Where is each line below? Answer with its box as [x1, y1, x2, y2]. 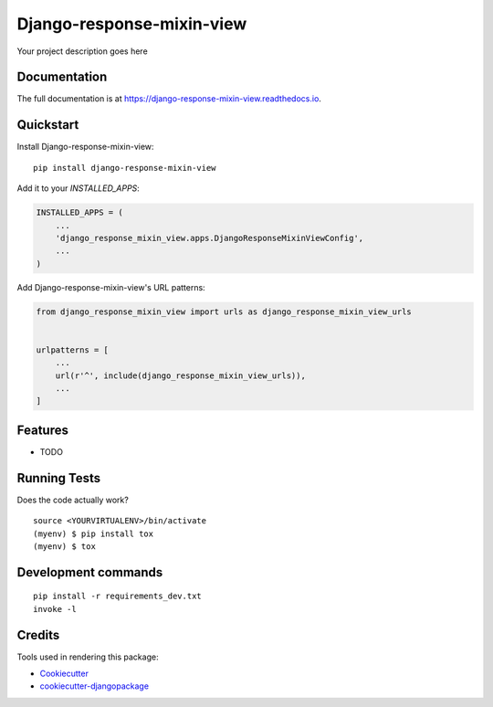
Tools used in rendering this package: [16, 651, 159, 662]
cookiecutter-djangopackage [39, 681, 150, 691]
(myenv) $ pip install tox [33, 528, 154, 539]
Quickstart [16, 117, 79, 132]
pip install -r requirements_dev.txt [33, 591, 203, 602]
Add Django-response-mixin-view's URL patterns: [16, 281, 205, 292]
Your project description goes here [16, 46, 148, 57]
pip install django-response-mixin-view [33, 163, 216, 173]
